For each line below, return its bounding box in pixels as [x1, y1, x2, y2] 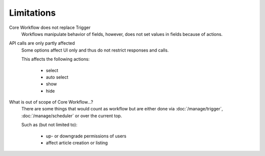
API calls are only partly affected [9, 40, 75, 46]
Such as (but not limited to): [21, 122, 78, 128]
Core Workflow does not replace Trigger [9, 25, 91, 30]
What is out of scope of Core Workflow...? [9, 99, 93, 105]
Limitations [9, 7, 56, 18]
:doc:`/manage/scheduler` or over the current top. [21, 113, 122, 119]
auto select [46, 74, 69, 80]
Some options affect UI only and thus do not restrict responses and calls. [21, 47, 169, 53]
